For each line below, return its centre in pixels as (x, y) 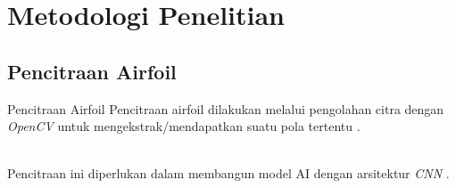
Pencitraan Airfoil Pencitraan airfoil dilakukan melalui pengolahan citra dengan (226, 108)
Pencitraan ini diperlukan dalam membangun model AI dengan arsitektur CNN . (228, 173)
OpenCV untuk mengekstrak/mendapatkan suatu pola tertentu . (184, 126)
